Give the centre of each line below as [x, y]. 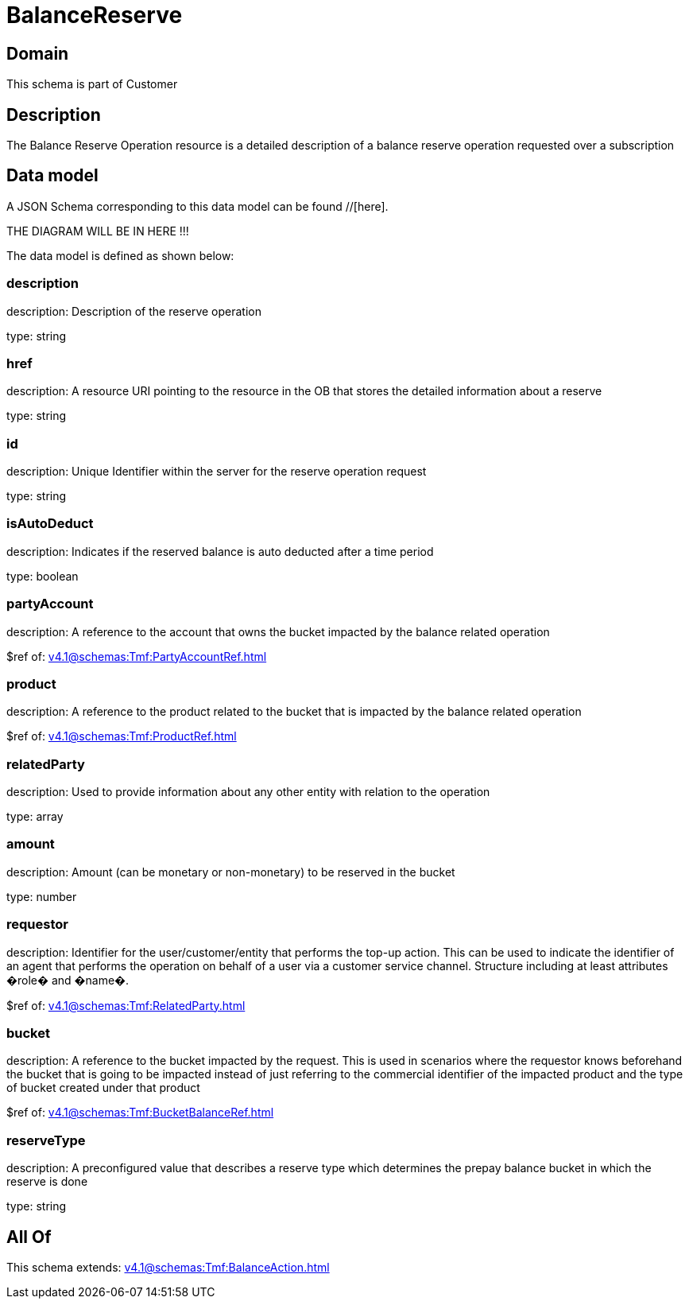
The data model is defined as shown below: [120, 255]
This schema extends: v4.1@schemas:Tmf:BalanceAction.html [168, 1267]
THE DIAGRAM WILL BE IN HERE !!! [98, 231]
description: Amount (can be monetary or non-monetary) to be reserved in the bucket [231, 872]
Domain [38, 53]
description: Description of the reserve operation [134, 311]
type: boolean [43, 576]
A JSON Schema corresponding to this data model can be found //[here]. [197, 206]
